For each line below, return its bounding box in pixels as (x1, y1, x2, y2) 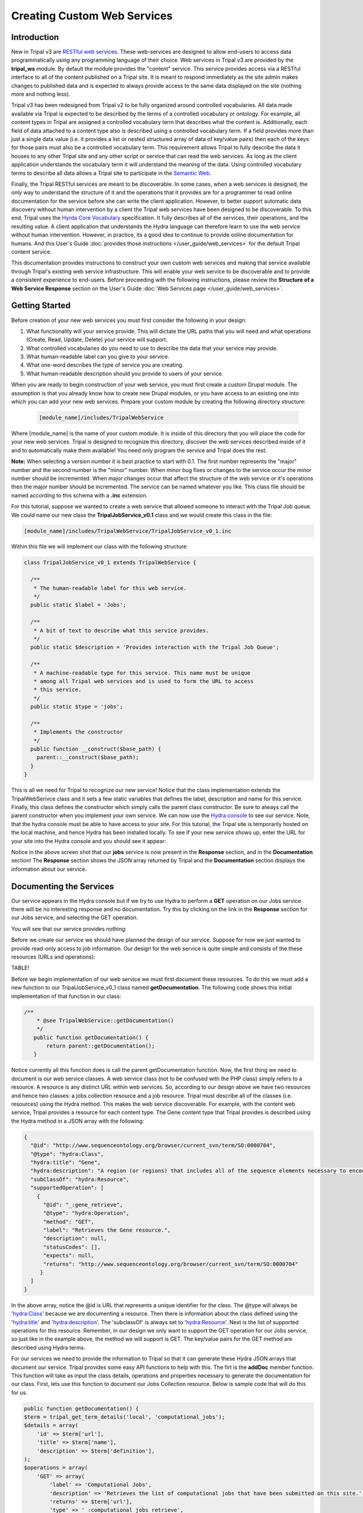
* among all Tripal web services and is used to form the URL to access (33, 678, 254, 684)
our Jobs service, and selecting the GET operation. (11, 914, 139, 921)
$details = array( (24, 1422, 79, 1429)
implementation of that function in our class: (11, 993, 122, 1000)
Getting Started (11, 300, 71, 311)
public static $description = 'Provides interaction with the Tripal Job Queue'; (30, 644, 280, 651)
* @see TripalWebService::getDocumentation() (36, 1017, 174, 1024)
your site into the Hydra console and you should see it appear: (11, 837, 166, 844)
